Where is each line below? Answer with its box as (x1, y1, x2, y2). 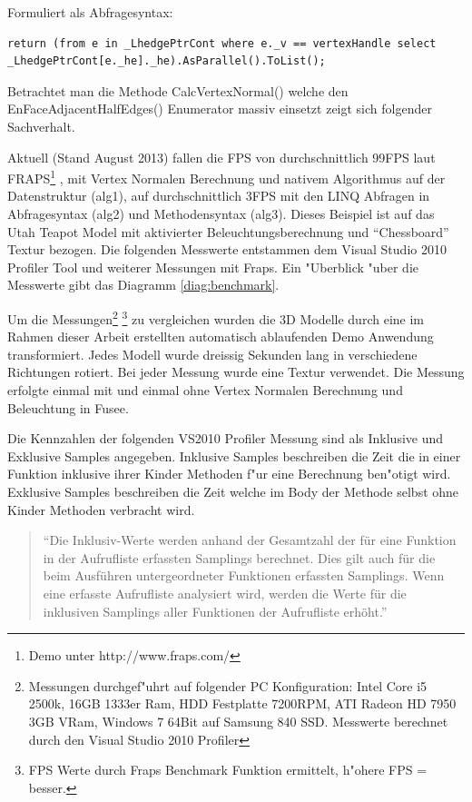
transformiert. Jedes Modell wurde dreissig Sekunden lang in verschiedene (7, 344, 418, 363)
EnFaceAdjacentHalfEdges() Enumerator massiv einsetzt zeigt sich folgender (7, 99, 432, 118)
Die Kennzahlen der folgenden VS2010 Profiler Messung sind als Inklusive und (7, 429, 444, 448)
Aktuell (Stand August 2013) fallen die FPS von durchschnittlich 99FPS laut (7, 147, 436, 166)
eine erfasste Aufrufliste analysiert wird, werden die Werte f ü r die (43, 583, 407, 602)
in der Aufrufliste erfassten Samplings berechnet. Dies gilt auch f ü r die (43, 548, 436, 567)
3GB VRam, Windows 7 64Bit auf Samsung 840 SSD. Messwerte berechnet (28, 711, 448, 730)
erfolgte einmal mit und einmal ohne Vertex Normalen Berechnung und (7, 381, 403, 399)
